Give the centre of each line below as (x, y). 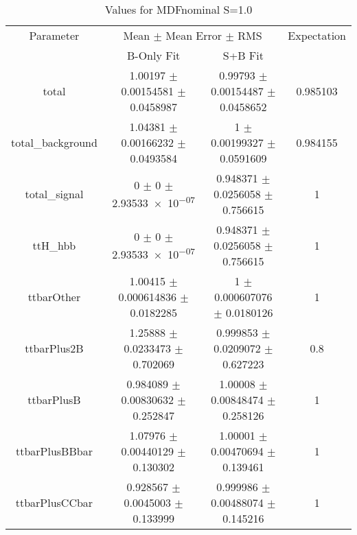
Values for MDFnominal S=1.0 (178, 9)
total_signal (54, 194)
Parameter (54, 35)
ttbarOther (54, 297)
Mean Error (194, 35)
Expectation (317, 35)
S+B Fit (243, 55)
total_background (54, 142)
